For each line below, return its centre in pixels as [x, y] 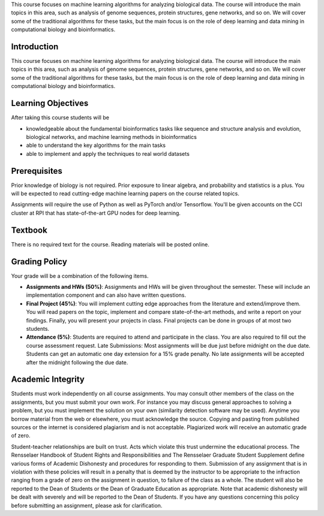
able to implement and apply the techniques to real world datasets [108, 153]
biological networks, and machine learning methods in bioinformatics [112, 137]
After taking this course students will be [60, 117]
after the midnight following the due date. [77, 362]
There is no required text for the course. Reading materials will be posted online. [110, 244]
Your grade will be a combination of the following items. [80, 276]
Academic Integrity [48, 380]
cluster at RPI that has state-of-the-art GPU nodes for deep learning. [96, 213]
